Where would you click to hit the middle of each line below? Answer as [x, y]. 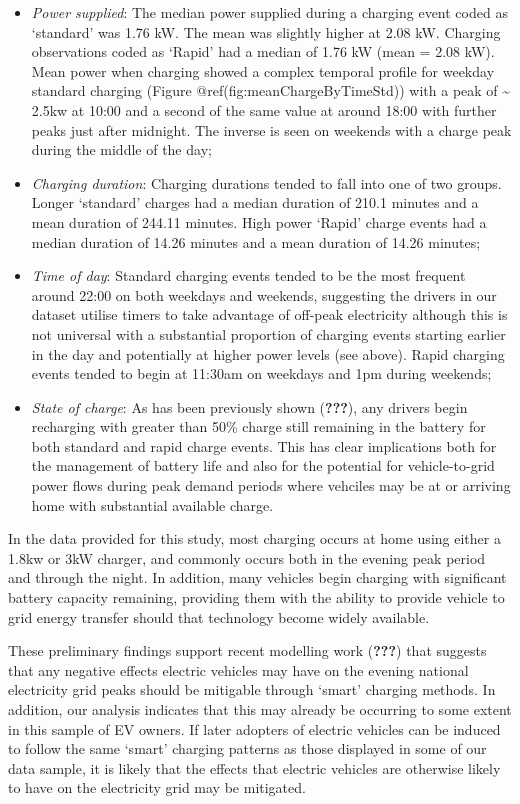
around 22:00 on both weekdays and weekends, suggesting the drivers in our [264, 294]
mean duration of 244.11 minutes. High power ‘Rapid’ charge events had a [259, 221]
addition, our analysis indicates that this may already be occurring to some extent [260, 709]
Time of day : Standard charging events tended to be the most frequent [248, 275]
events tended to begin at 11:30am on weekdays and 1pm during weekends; [261, 373]
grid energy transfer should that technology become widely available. [219, 616]
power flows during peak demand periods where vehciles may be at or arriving [271, 485]
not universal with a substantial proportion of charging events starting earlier [268, 333]
